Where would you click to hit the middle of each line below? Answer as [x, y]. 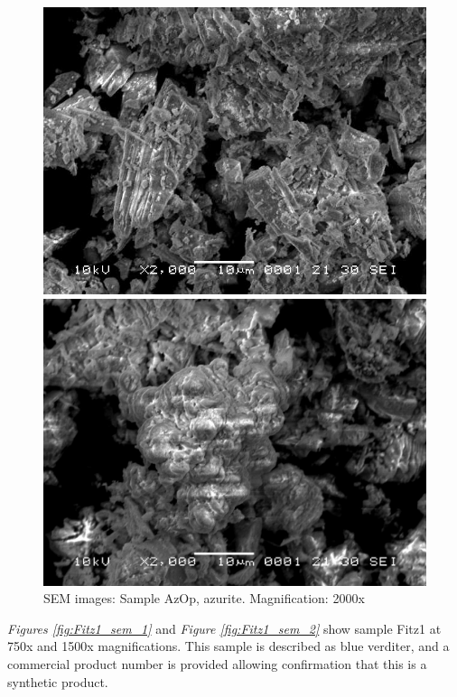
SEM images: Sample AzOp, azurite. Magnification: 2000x [204, 598]
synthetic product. [58, 681]
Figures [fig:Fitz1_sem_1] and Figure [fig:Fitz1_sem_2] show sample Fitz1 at [224, 628]
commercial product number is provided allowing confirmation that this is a [217, 663]
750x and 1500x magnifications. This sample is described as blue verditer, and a [228, 646]
